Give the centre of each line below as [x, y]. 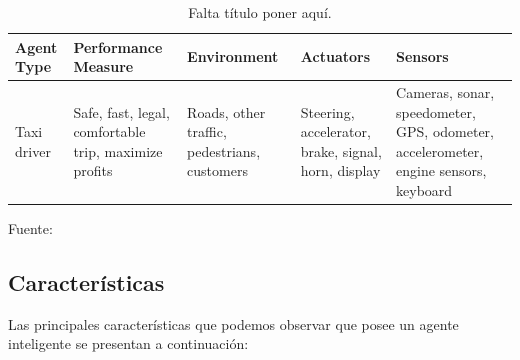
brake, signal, [341, 150]
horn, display [340, 170]
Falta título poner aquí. [260, 12]
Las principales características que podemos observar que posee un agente [233, 323]
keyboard [424, 190]
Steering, [327, 111]
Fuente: [30, 228]
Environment [233, 56]
